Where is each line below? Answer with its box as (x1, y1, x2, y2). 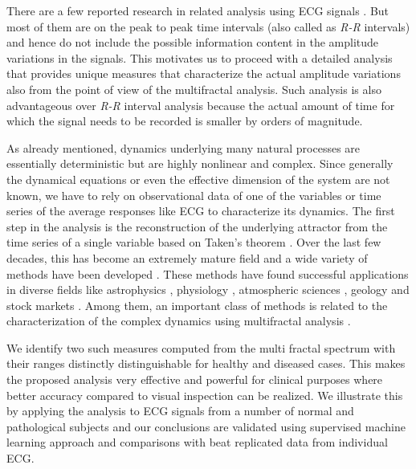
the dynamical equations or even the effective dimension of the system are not (6, 170, 390, 187)
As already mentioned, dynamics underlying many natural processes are (6, 139, 361, 156)
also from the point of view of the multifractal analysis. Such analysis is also (6, 80, 381, 97)
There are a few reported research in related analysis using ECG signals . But (6, 2, 389, 18)
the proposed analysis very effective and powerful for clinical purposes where (6, 371, 383, 388)
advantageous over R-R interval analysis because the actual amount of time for (6, 96, 395, 113)
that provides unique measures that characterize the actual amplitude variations (6, 65, 401, 82)
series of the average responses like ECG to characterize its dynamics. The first (6, 202, 395, 219)
